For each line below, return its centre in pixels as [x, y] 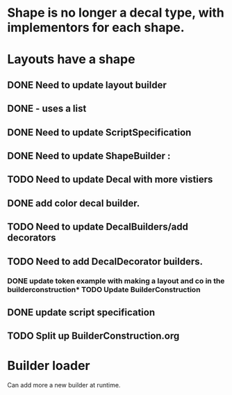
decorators [32, 238]
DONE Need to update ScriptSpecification [99, 132]
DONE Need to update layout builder [87, 85]
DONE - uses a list [47, 109]
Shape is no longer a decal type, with [116, 13]
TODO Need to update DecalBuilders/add [98, 227]
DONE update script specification [81, 312]
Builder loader [49, 366]
